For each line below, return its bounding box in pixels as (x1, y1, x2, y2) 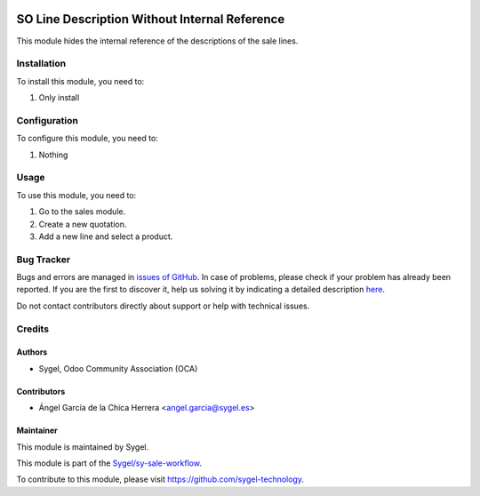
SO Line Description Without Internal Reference (16, 12, 285, 27)
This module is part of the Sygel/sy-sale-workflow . (16, 458, 202, 468)
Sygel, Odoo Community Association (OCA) (38, 363, 198, 373)
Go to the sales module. (38, 206, 126, 217)
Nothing (38, 149, 68, 160)
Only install (38, 92, 80, 103)
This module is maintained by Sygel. (16, 441, 149, 452)
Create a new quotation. (38, 219, 127, 229)
